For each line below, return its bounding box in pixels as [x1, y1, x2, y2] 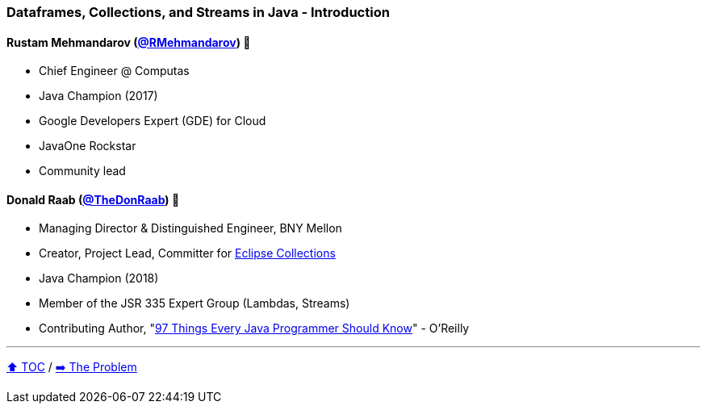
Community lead [39, 164, 126, 178]
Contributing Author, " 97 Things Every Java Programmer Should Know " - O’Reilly [39, 321, 470, 336]
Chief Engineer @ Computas [39, 64, 190, 78]
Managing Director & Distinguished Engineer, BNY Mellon [39, 221, 342, 236]
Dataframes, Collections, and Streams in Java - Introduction [6, 4, 390, 20]
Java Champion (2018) [39, 271, 159, 286]
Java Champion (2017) [39, 89, 158, 103]
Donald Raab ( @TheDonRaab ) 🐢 [6, 192, 180, 207]
